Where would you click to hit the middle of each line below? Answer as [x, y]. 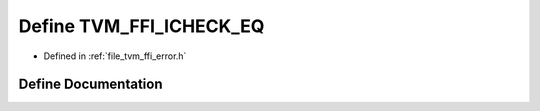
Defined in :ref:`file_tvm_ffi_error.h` [115, 56]
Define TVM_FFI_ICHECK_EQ [141, 26]
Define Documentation [90, 84]
